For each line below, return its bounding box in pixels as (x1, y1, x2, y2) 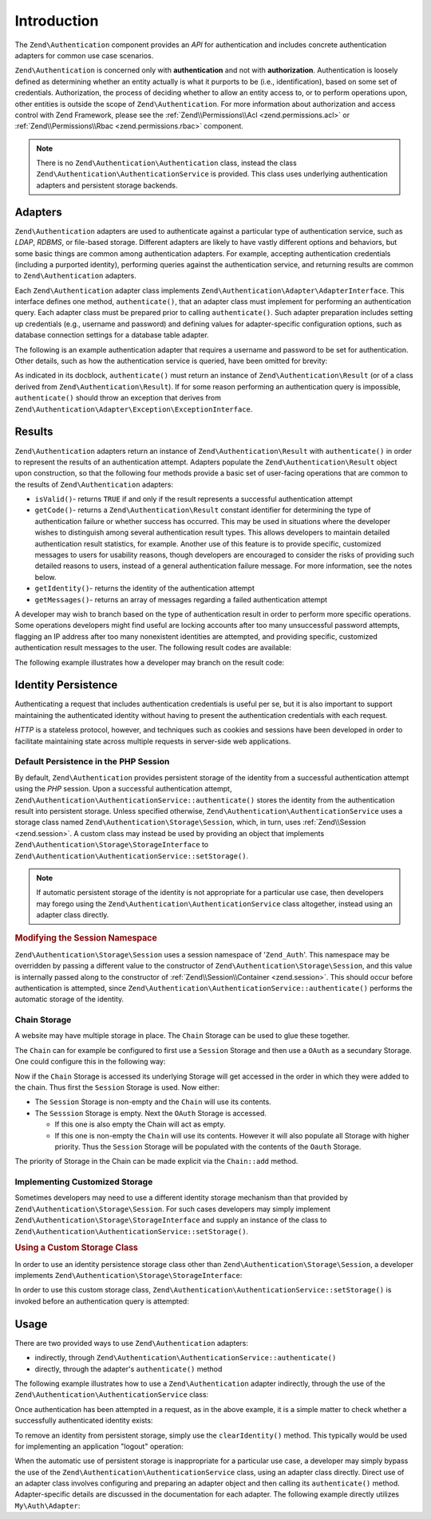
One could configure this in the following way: (14, 1057, 166, 1067)
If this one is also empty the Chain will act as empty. (54, 1119, 226, 1129)
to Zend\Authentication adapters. (14, 271, 137, 281)
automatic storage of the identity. (14, 994, 125, 1004)
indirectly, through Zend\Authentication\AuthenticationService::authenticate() (34, 1353, 337, 1363)
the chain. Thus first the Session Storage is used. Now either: (14, 1082, 220, 1092)
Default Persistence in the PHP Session (14, 756, 170, 767)
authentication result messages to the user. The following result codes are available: (14, 643, 291, 653)
